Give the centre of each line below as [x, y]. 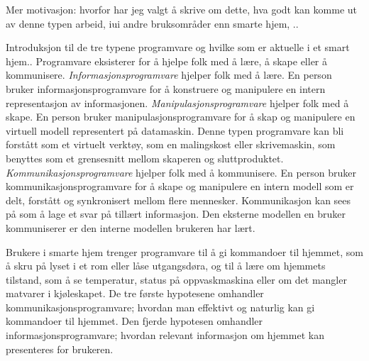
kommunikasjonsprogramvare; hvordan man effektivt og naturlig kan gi [160, 307]
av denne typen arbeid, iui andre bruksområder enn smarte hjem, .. [152, 23]
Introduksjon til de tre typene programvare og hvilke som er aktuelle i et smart [178, 47]
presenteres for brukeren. [60, 349]
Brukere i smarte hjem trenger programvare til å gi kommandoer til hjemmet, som [184, 251]
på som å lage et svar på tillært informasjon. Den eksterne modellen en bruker [176, 214]
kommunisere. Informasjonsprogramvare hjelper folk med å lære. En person [169, 75]
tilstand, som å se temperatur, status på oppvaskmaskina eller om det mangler [176, 279]
